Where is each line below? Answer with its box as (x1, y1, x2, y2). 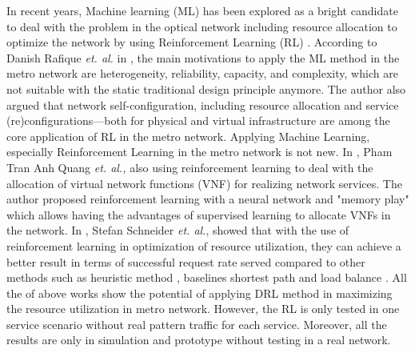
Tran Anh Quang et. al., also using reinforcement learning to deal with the (6, 158, 373, 175)
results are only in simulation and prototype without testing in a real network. (6, 331, 391, 348)
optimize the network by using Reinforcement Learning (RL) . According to (6, 34, 377, 50)
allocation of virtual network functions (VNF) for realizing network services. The (6, 174, 402, 191)
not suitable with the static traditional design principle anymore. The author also (6, 80, 406, 97)
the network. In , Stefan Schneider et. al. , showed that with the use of (6, 222, 349, 239)
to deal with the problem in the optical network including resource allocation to (6, 18, 397, 34)
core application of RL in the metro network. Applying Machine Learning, (6, 127, 370, 144)
